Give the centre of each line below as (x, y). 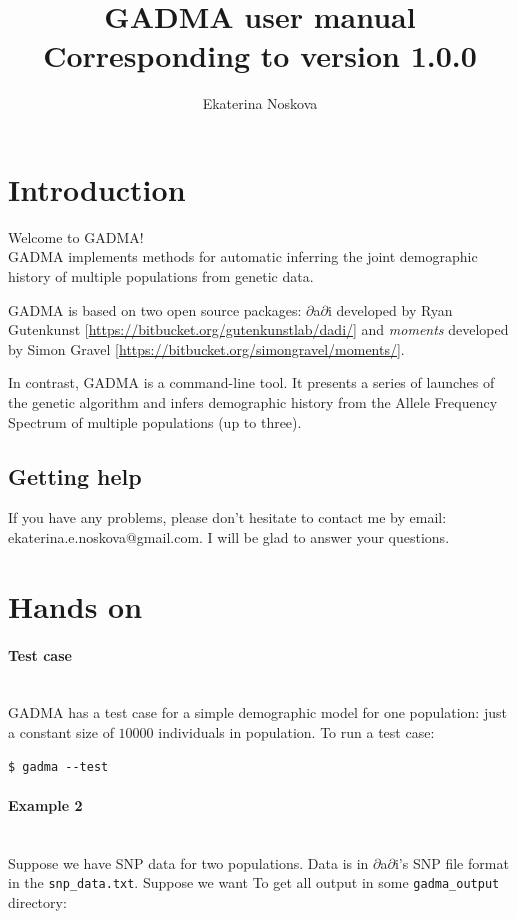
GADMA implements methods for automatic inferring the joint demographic (243, 256)
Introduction (97, 188)
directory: (37, 901)
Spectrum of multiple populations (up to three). (155, 421)
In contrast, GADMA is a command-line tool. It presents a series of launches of (251, 382)
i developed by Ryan (390, 309)
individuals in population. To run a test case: (296, 731)
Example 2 (45, 804)
